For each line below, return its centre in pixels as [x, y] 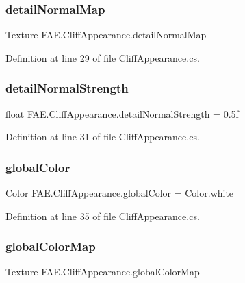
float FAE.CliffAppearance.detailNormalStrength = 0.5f [122, 113]
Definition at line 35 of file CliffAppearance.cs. [103, 216]
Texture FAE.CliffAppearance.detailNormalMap [106, 35]
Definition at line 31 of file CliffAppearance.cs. [103, 137]
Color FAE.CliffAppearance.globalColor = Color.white [120, 193]
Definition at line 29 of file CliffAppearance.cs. [103, 57]
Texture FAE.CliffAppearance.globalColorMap [103, 272]
